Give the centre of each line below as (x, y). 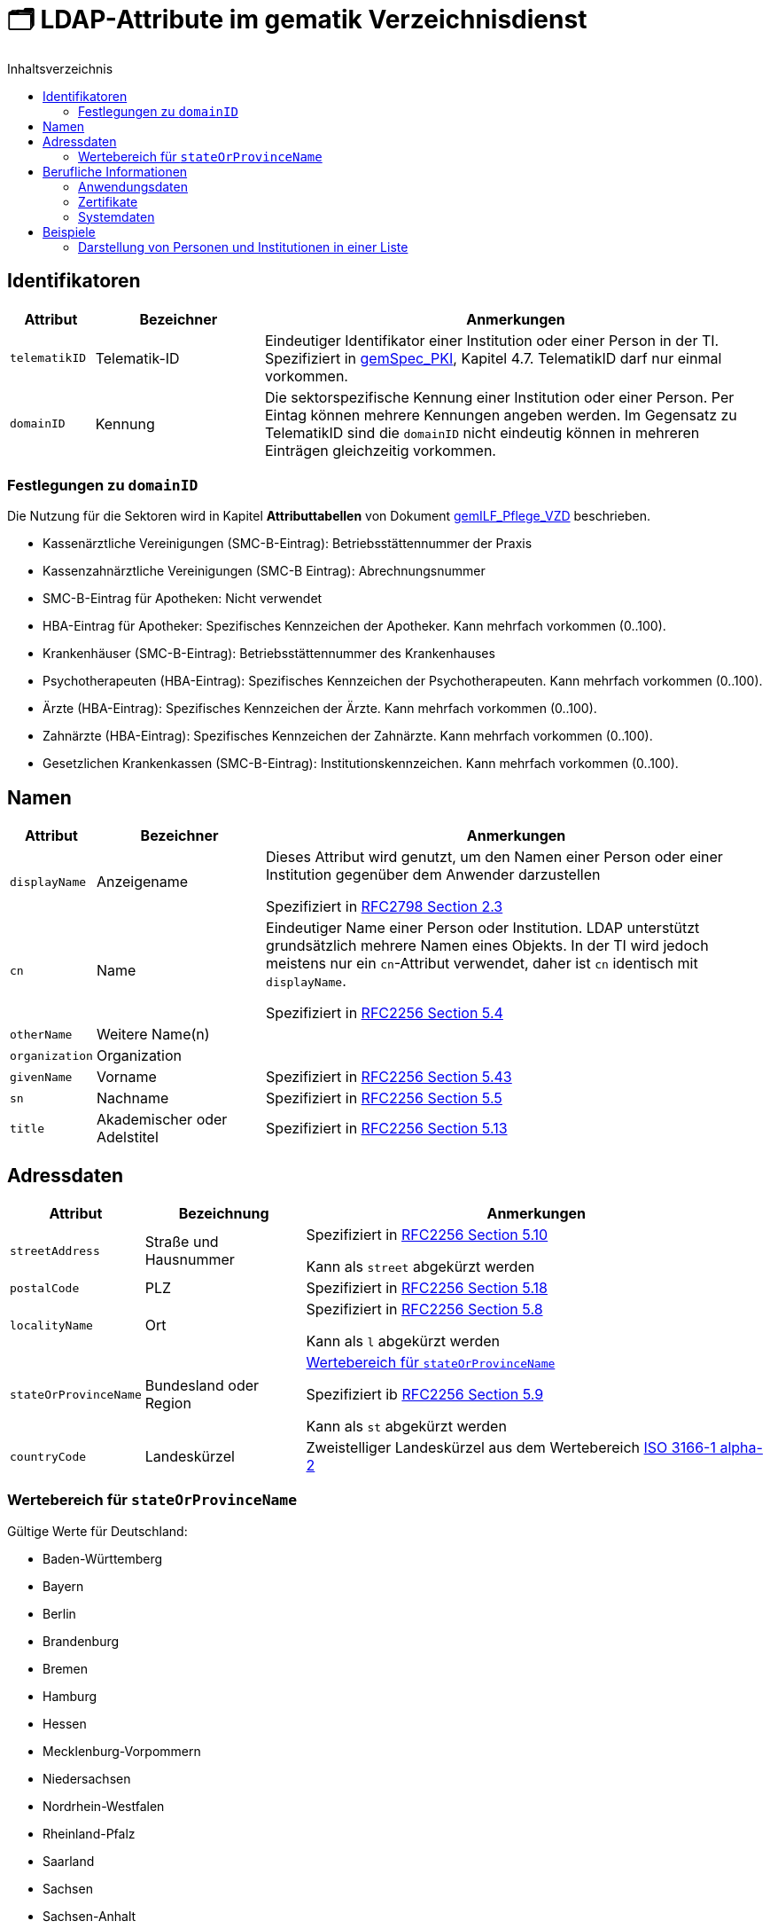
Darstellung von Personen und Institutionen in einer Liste (243, 247)
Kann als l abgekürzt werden (403, 1341)
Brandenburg (81, 1641)
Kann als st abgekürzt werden (406, 1427)
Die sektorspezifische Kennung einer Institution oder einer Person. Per (499, 397)
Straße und (182, 1242)
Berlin (59, 1613)
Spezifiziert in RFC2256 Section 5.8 (424, 1310)
